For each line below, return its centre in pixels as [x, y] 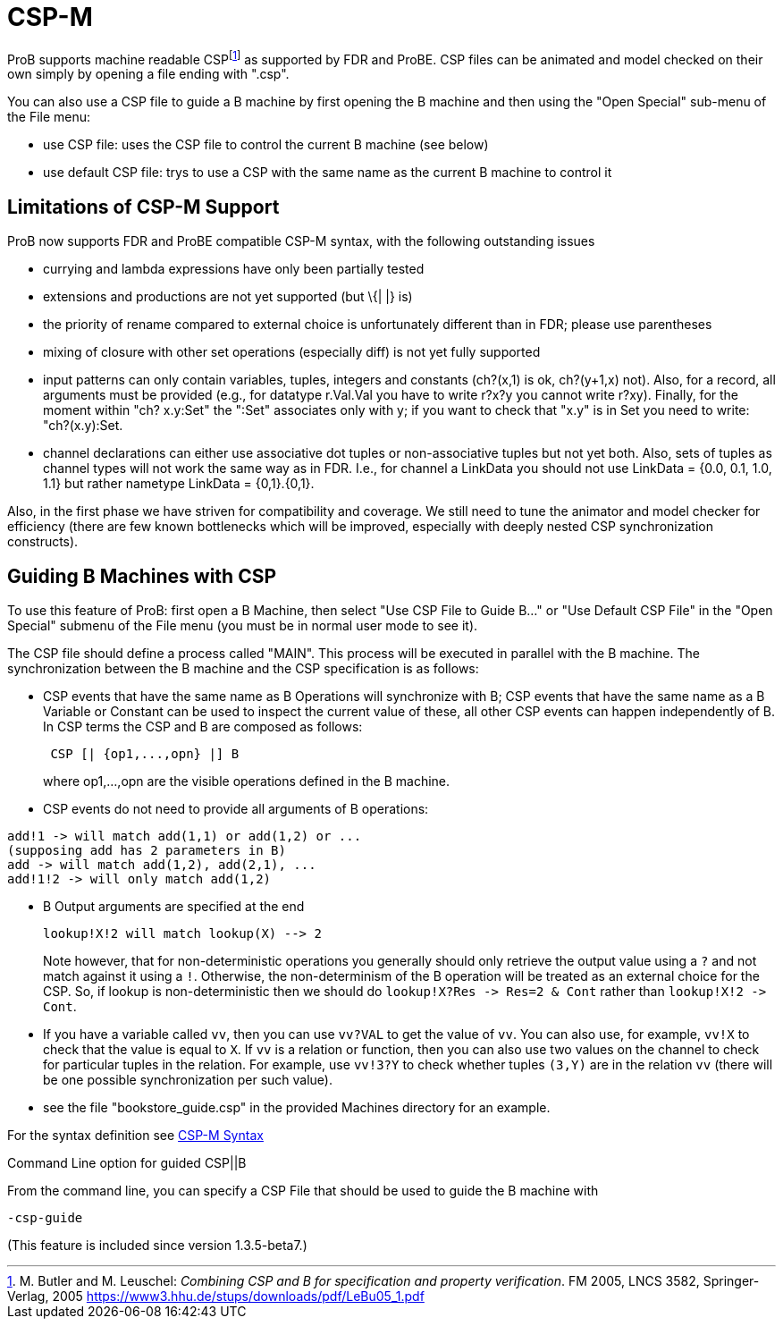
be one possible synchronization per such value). [188, 1080]
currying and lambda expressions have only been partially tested [234, 269]
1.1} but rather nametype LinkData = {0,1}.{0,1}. [179, 484]
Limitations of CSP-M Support [143, 207]
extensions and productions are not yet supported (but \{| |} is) [228, 297]
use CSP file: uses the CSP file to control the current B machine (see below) [266, 145]
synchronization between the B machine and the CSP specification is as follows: [243, 669]
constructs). [43, 542]
